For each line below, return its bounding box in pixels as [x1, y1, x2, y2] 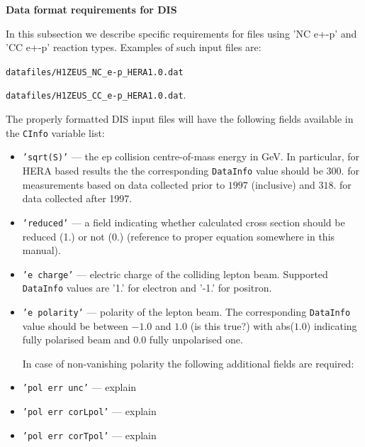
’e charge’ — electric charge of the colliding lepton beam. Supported [22, 266, 328, 281]
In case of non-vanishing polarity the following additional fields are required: [22, 355, 354, 370]
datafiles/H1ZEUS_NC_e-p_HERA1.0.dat [6, 67, 184, 77]
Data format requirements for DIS [6, 2, 177, 16]
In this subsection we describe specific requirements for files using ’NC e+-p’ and [6, 26, 357, 40]
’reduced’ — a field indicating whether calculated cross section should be [22, 214, 345, 229]
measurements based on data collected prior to [22, 177, 225, 192]
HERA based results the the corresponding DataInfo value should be [22, 163, 323, 177]
